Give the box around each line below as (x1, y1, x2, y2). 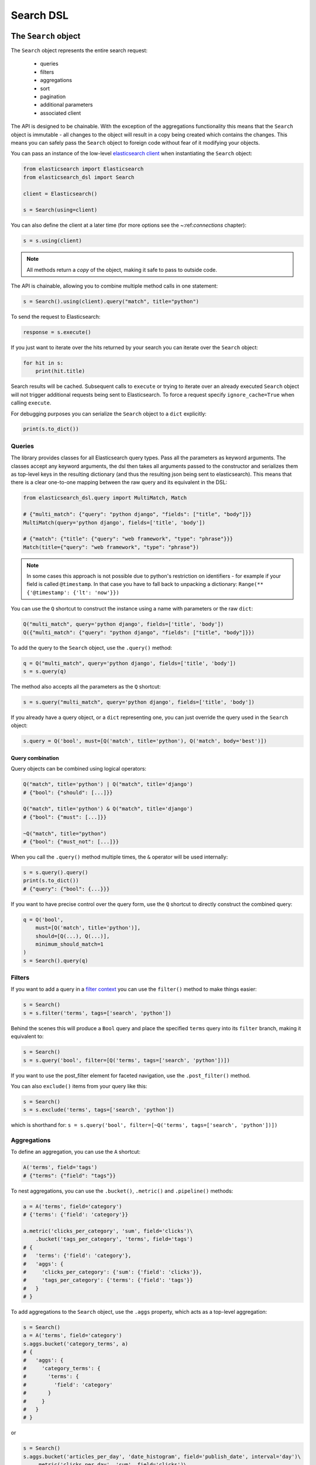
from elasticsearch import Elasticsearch (23, 166, 144, 172)
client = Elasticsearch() (23, 190, 98, 197)
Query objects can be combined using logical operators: (11, 765, 146, 772)
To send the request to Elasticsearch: (11, 314, 101, 320)
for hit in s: (23, 359, 64, 366)
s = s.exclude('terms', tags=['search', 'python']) (23, 1106, 175, 1113)
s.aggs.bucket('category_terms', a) (23, 1340, 129, 1347)
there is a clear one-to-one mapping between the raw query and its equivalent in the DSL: (11, 479, 228, 486)
